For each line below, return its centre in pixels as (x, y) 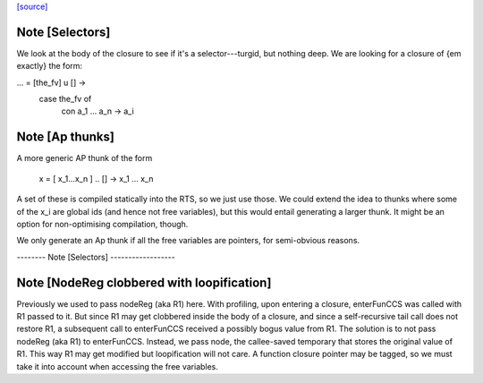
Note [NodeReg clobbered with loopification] (144, 282)
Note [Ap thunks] (66, 137)
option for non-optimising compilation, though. (102, 224)
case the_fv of (65, 99)
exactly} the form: (50, 66)
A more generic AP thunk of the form (85, 158)
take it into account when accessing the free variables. (118, 366)
